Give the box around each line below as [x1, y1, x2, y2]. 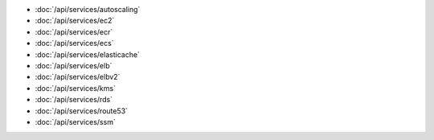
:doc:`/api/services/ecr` [35, 27, 113, 36]
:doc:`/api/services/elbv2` [35, 72, 121, 82]
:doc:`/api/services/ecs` [35, 39, 114, 48]
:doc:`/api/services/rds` [35, 95, 113, 105]
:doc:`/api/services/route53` [35, 105, 129, 116]
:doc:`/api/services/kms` [35, 83, 117, 93]
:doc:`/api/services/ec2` [35, 16, 115, 26]
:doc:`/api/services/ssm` [35, 117, 116, 126]
